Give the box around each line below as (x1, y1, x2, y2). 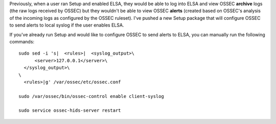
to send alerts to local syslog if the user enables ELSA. (9, 22, 124, 28)
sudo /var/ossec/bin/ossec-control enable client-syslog (18, 93, 165, 99)
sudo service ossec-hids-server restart (18, 108, 121, 113)
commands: (9, 38, 35, 44)
